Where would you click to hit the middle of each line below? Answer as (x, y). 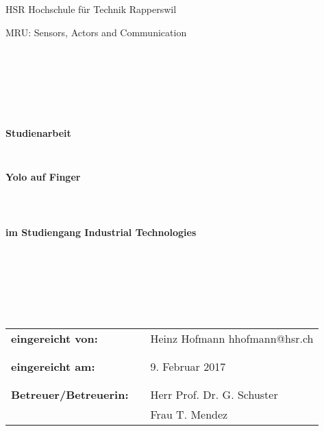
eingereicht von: (54, 338)
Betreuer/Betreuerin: (70, 394)
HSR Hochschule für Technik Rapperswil (91, 9)
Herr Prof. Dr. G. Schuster (214, 394)
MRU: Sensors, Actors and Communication (96, 32)
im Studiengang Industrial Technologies (101, 232)
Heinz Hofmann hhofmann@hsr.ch (232, 338)
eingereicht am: (53, 366)
